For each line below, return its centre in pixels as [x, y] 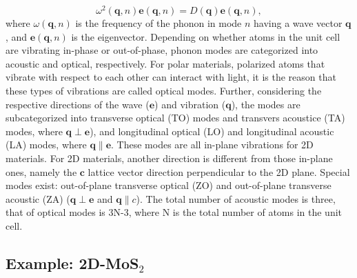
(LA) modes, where [46, 145]
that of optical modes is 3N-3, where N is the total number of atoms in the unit [174, 212]
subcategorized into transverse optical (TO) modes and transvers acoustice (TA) [175, 118]
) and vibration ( [190, 104]
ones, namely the [41, 171]
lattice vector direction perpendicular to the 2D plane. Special [219, 171]
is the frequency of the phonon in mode [159, 23]
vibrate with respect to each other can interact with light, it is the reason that [171, 77]
